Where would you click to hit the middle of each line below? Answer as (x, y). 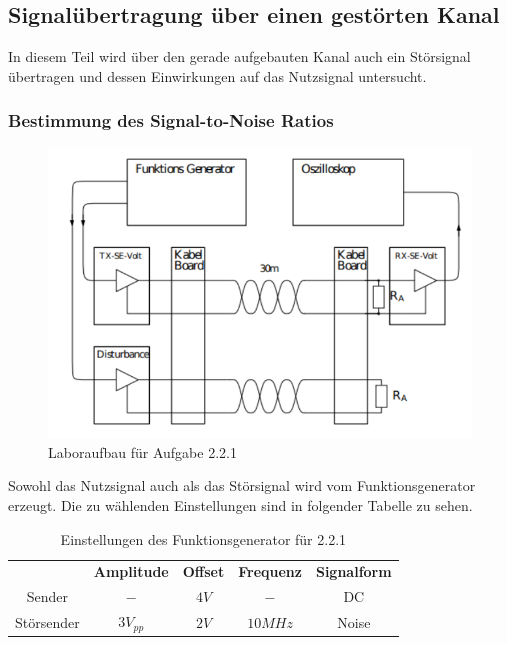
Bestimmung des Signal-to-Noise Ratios (171, 120)
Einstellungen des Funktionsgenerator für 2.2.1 (203, 538)
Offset (203, 571)
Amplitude (131, 571)
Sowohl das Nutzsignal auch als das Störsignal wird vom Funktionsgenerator (242, 485)
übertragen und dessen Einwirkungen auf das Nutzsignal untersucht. (217, 75)
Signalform (353, 571)
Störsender (47, 621)
